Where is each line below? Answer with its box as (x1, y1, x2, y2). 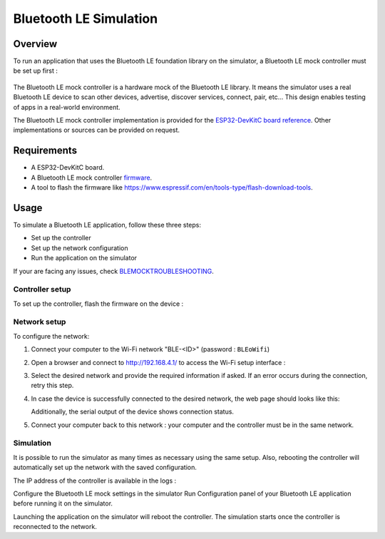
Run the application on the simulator (31, 254, 138, 262)
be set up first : (13, 66, 58, 75)
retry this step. (31, 381, 74, 390)
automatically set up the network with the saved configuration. (13, 463, 197, 472)
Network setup (13, 317, 66, 327)
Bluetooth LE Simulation (13, 11, 158, 26)
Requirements (13, 145, 78, 157)
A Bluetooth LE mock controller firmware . (31, 173, 153, 182)
